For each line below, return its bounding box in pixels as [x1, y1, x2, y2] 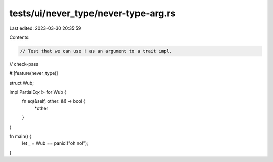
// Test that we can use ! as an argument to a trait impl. [20, 48, 172, 54]
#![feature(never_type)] [9, 70, 58, 76]
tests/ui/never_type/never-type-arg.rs [9, 8, 176, 19]
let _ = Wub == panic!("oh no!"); [22, 140, 88, 146]
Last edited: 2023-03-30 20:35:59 [9, 25, 81, 31]
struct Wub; [9, 79, 34, 86]
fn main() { [9, 133, 32, 139]
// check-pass [9, 61, 39, 67]
